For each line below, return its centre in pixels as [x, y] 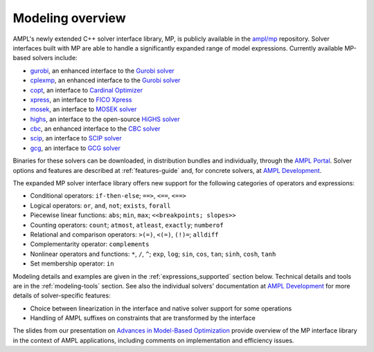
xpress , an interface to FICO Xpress [81, 100]
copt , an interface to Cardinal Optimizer [87, 90]
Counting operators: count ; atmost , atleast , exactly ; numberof [127, 225]
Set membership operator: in [72, 263]
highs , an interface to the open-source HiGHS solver [105, 119]
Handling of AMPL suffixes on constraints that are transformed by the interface [143, 318]
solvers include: [55, 58]
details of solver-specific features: [62, 296]
